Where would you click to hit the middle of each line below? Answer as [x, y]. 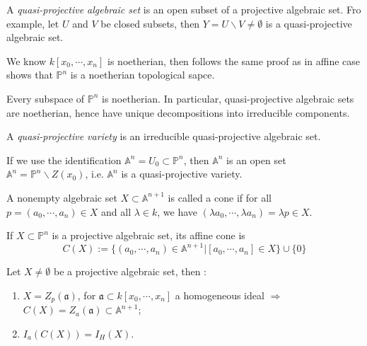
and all [116, 211]
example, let [33, 23]
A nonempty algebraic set [62, 197]
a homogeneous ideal [220, 295]
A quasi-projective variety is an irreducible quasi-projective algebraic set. [164, 136]
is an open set [256, 160]
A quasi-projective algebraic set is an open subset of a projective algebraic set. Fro [184, 9]
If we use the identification [64, 160]
